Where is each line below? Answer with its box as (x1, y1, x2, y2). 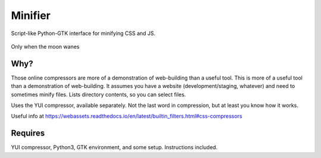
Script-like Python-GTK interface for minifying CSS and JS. (11, 30, 156, 37)
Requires (11, 128, 45, 138)
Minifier (11, 9, 51, 22)
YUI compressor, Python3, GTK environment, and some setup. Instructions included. (11, 144, 218, 151)
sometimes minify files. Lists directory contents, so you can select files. (11, 91, 187, 98)
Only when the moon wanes (11, 43, 80, 50)
